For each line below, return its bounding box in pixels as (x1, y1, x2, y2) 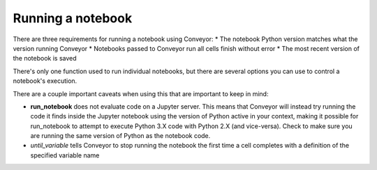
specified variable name (30, 150, 100, 160)
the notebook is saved (13, 54, 77, 63)
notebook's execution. (13, 77, 77, 85)
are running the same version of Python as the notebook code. (30, 132, 211, 140)
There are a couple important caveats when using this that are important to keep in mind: (13, 89, 269, 98)
